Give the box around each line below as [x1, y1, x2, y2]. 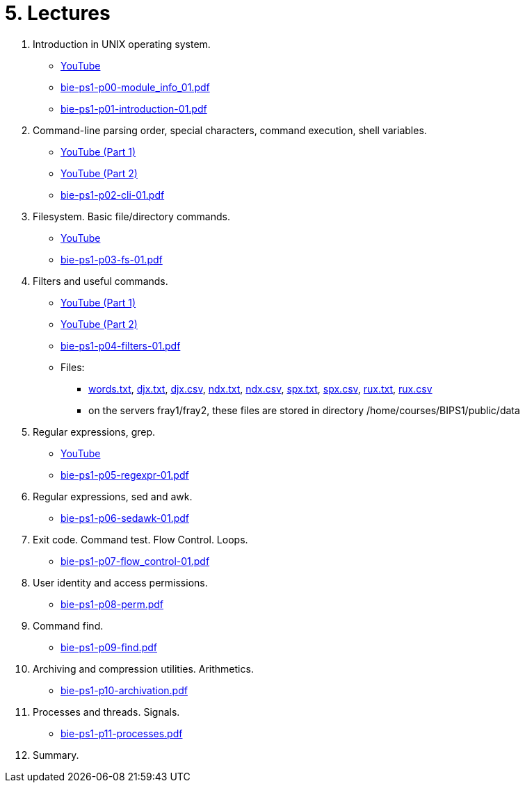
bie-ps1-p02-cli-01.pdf [60, 188, 165, 201]
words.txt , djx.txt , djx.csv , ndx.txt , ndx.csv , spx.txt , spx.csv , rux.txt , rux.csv [88, 382, 433, 395]
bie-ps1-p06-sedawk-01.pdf [60, 511, 190, 524]
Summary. [33, 748, 79, 761]
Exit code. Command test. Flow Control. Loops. [33, 533, 248, 545]
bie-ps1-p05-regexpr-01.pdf [60, 468, 189, 481]
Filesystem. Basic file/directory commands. [33, 210, 230, 222]
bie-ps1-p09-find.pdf [60, 641, 157, 653]
